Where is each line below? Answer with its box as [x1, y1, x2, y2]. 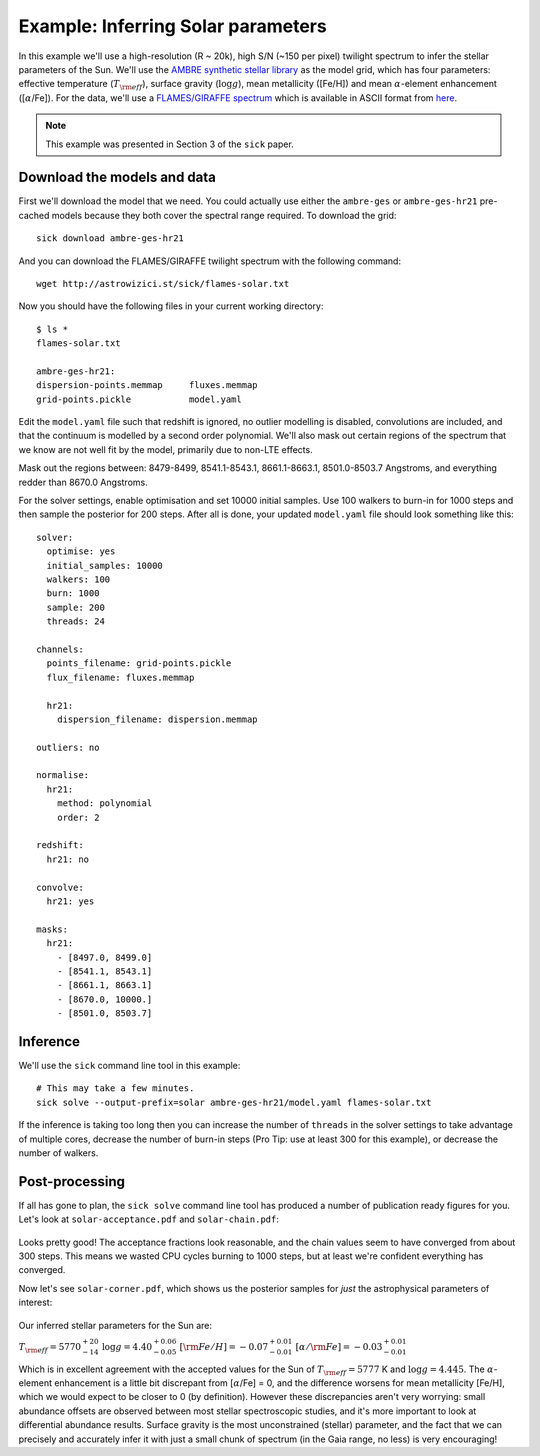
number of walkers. [18, 1146, 99, 1159]
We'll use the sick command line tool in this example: [18, 1060, 241, 1072]
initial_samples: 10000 [46, 560, 164, 571]
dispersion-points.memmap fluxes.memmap [36, 380, 259, 391]
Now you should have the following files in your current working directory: [18, 300, 324, 312]
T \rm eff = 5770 [18, 1341, 82, 1355]
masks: [36, 923, 69, 935]
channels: [36, 643, 84, 655]
